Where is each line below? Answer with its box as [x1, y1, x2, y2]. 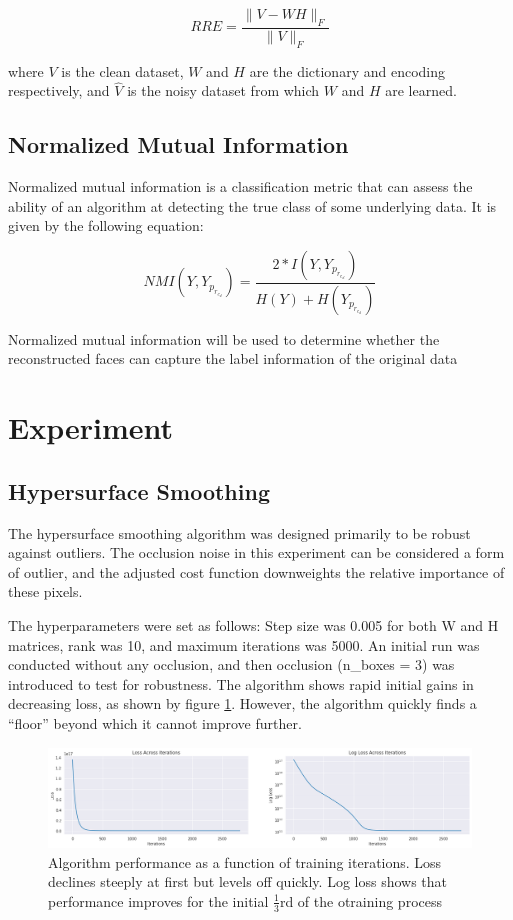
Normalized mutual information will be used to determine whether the [8, 328, 440, 349]
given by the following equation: [8, 215, 204, 236]
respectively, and [8, 80, 110, 101]
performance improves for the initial [48, 890, 269, 911]
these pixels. [8, 581, 83, 602]
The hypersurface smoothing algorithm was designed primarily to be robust [8, 522, 471, 543]
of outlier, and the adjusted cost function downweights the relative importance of [8, 561, 505, 582]
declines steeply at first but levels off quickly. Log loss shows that [48, 871, 448, 892]
